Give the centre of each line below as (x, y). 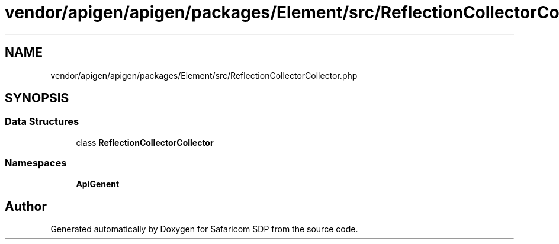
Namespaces (36, 163)
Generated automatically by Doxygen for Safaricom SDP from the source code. (204, 229)
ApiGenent (98, 184)
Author (26, 206)
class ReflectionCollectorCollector (145, 142)
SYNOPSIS (37, 98)
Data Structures (42, 122)
